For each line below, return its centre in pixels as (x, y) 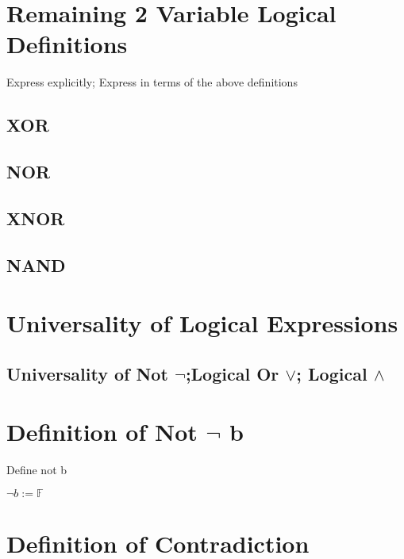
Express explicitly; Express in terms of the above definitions (152, 82)
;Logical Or (232, 373)
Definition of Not (102, 432)
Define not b (37, 470)
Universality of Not (87, 373)
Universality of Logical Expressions (202, 323)
